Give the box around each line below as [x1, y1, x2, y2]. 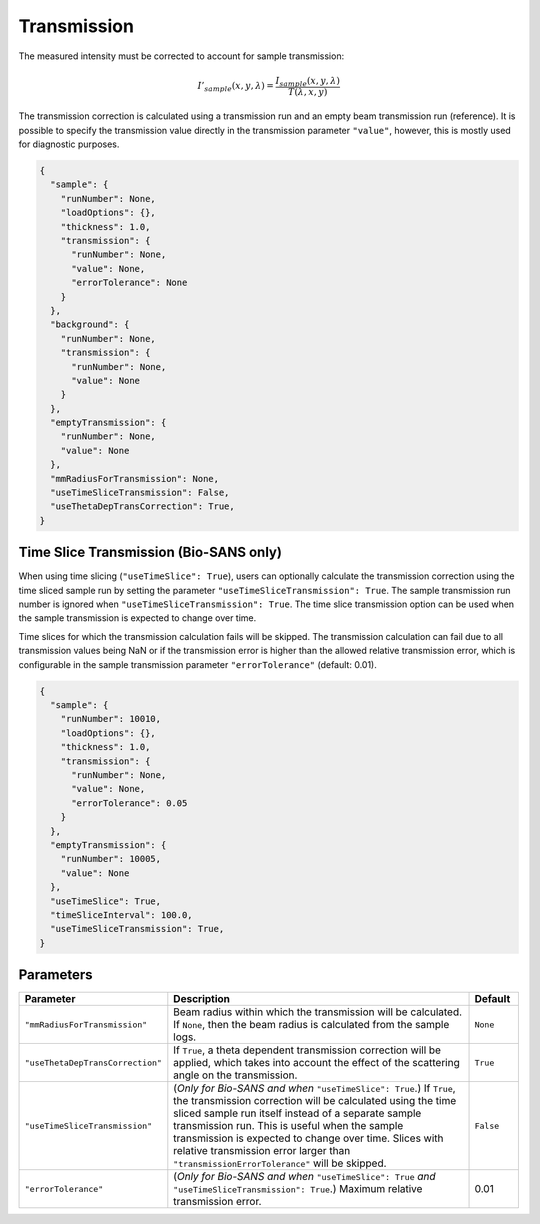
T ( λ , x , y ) [287, 86, 328, 98]
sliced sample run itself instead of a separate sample [173, 1106, 422, 1120]
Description [173, 992, 230, 1006]
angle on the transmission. [173, 1068, 298, 1082]
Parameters [18, 966, 93, 984]
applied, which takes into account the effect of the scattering [173, 1056, 460, 1070]
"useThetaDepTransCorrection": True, [50, 501, 235, 512]
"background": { [50, 319, 130, 330]
